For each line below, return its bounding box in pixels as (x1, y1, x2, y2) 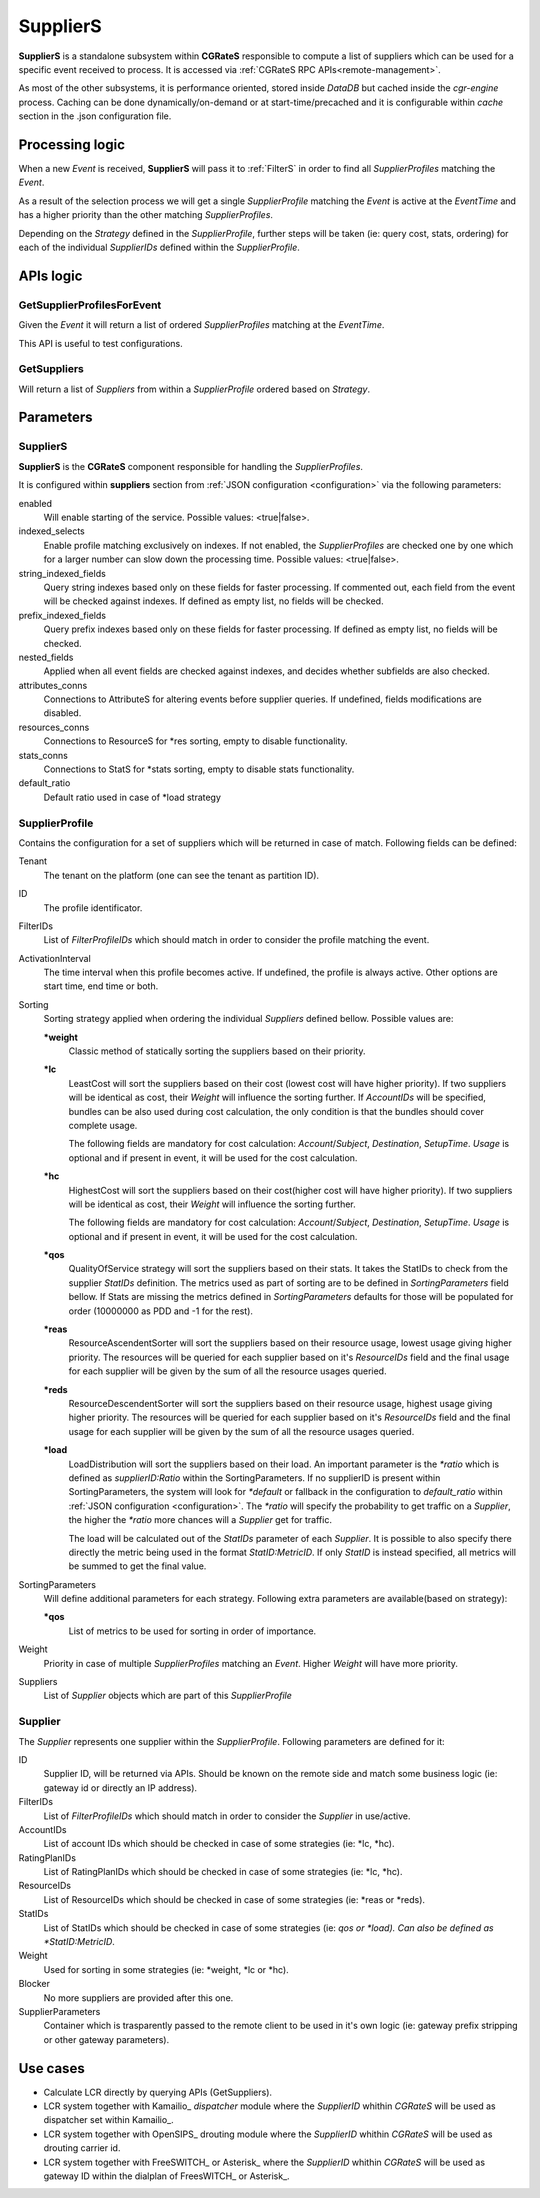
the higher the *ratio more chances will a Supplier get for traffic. (68, 1514, 332, 1526)
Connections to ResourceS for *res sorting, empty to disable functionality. (43, 735, 349, 747)
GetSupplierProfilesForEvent (18, 298, 162, 312)
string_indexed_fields (18, 567, 107, 579)
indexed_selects (18, 525, 85, 537)
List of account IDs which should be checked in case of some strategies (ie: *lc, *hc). (43, 1838, 395, 1850)
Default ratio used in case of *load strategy (43, 791, 222, 803)
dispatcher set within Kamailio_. (43, 2114, 174, 2126)
